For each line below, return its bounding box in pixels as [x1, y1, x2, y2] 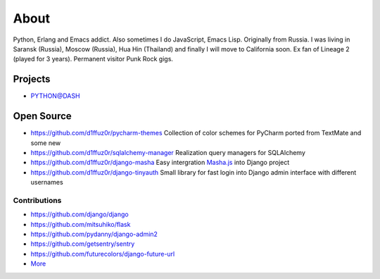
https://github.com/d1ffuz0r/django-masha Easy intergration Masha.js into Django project [30, 159, 290, 167]
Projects [13, 73, 51, 85]
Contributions [13, 195, 62, 205]
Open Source [13, 110, 72, 123]
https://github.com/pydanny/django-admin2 [30, 230, 158, 239]
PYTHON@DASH [30, 92, 80, 100]
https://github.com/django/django [30, 210, 129, 218]
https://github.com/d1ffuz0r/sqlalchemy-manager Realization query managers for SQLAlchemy [30, 148, 305, 156]
